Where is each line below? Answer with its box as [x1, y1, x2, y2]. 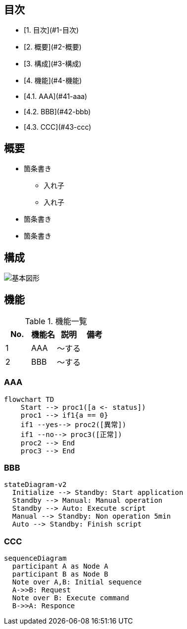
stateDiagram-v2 [4, 481, 67, 489]
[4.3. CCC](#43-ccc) [24, 123, 92, 132]
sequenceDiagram [4, 554, 67, 563]
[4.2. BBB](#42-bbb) [24, 107, 91, 116]
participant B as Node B [12, 570, 108, 579]
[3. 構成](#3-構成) [24, 59, 82, 68]
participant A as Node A [12, 562, 108, 571]
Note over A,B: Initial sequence [12, 578, 142, 586]
